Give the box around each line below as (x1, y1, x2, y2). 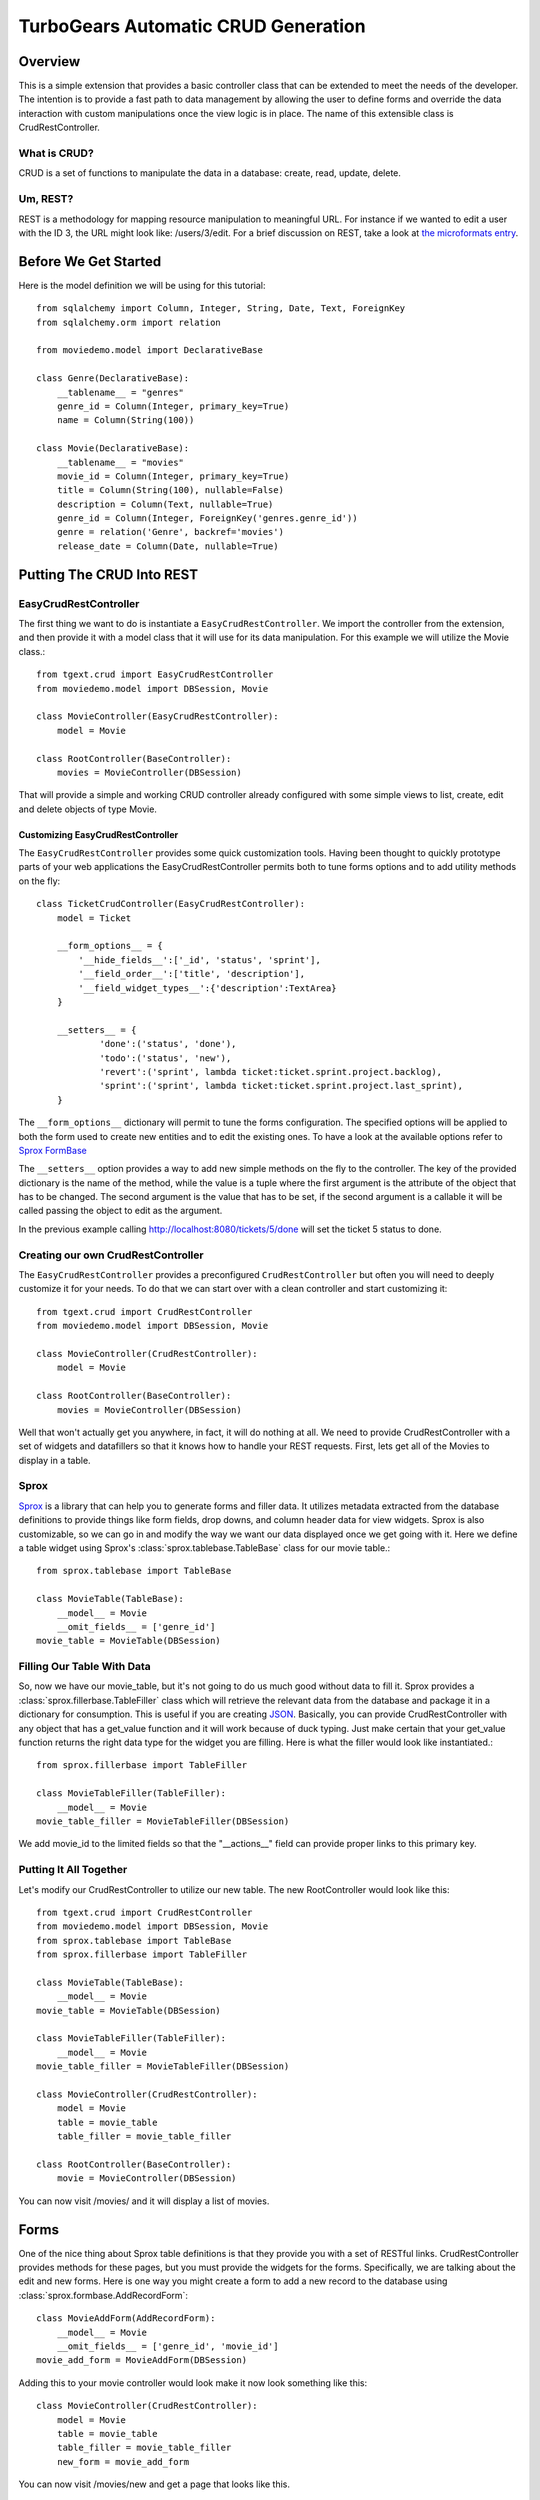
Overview (18, 53, 81, 70)
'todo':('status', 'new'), (99, 1052, 232, 1064)
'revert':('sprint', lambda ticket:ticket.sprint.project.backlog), (99, 1066, 443, 1077)
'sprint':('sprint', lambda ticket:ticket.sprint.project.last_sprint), (99, 1080, 464, 1092)
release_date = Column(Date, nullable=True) (56, 540, 279, 552)
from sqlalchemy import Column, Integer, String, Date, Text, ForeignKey (36, 303, 406, 314)
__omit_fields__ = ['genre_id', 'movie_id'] (56, 2340, 279, 2352)
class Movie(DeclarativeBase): (36, 443, 190, 454)
